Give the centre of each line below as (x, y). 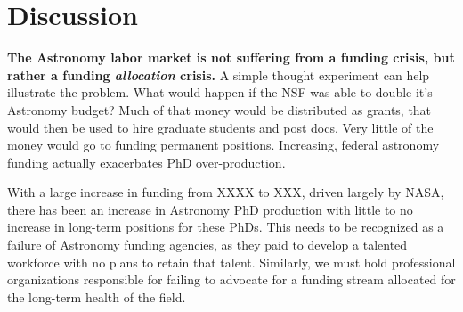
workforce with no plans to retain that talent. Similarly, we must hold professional (231, 262)
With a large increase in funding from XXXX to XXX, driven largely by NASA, (226, 192)
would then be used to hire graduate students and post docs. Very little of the (220, 127)
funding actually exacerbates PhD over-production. (146, 162)
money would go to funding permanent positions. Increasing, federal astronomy (223, 145)
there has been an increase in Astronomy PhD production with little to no (210, 209)
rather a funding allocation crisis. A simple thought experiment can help (219, 74)
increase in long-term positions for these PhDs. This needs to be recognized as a (226, 227)
